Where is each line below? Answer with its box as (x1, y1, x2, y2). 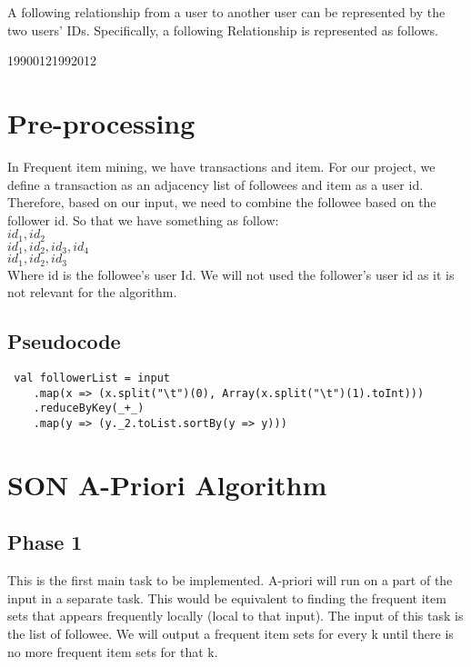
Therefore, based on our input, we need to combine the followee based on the (7, 193, 436, 212)
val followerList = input (14, 372, 170, 385)
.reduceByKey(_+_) (33, 402, 145, 415)
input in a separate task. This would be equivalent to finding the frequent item (7, 588, 446, 607)
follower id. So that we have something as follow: (7, 210, 279, 229)
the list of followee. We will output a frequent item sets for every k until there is (7, 624, 454, 643)
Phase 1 (7, 528, 83, 556)
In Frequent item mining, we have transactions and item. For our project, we (7, 156, 436, 175)
